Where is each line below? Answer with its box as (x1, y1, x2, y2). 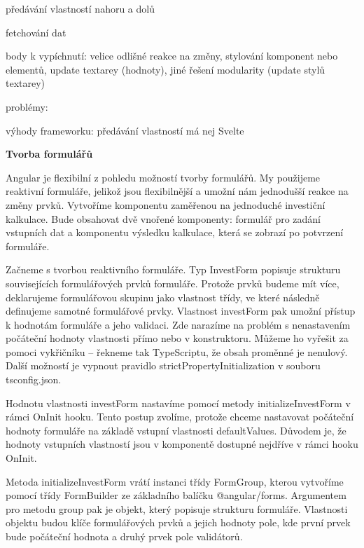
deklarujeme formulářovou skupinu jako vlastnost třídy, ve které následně (6, 289, 320, 304)
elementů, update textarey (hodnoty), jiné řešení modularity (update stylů (6, 62, 325, 76)
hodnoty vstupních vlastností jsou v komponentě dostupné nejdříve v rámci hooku (6, 437, 358, 451)
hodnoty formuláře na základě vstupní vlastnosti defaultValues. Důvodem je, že (6, 423, 346, 437)
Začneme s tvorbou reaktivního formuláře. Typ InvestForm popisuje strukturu (6, 262, 341, 277)
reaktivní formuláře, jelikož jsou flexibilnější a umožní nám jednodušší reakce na (6, 184, 349, 198)
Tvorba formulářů (6, 146, 93, 161)
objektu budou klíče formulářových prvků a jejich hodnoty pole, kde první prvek (6, 515, 351, 530)
